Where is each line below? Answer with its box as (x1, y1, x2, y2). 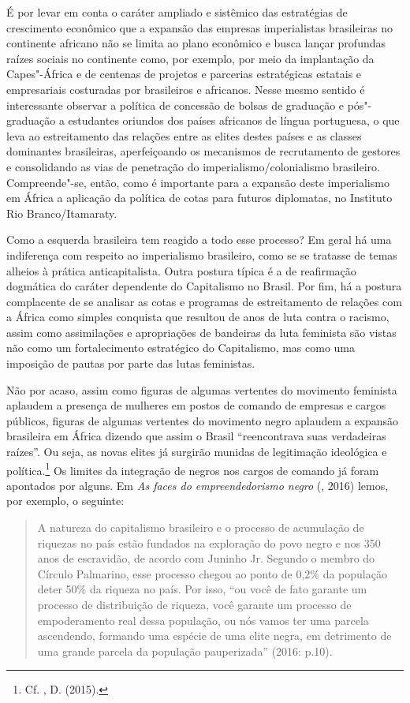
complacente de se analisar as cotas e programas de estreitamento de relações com (6, 293, 402, 309)
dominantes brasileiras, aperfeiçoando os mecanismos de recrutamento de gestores (6, 143, 401, 159)
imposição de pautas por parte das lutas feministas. (6, 355, 255, 372)
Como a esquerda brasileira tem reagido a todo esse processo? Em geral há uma (6, 231, 392, 248)
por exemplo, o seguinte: (6, 492, 125, 509)
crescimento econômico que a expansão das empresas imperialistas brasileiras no (6, 19, 393, 36)
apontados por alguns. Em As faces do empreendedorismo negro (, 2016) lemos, (6, 477, 389, 493)
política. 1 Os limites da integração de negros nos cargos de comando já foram (6, 459, 379, 478)
